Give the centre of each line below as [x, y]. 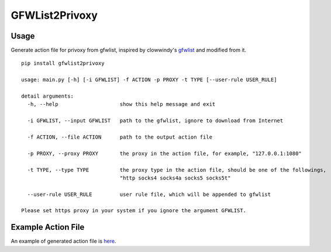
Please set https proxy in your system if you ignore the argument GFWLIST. [134, 211]
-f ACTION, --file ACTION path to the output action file [120, 137]
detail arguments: [48, 96]
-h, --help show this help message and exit [121, 104]
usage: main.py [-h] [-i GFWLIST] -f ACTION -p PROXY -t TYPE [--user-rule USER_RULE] [149, 80]
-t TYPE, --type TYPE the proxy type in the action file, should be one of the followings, [177, 170]
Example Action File [48, 227]
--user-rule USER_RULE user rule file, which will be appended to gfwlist [149, 194]
